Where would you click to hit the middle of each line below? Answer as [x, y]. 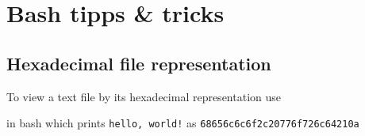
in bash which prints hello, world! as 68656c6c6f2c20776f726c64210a [183, 123]
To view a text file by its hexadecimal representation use [144, 96]
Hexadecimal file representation [139, 63]
